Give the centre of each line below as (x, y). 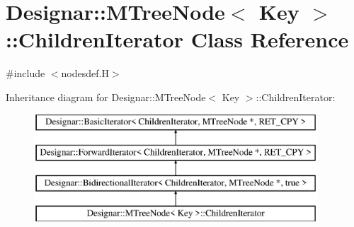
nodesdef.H (85, 73)
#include (25, 73)
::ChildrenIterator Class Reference (177, 39)
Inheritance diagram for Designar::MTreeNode (106, 97)
